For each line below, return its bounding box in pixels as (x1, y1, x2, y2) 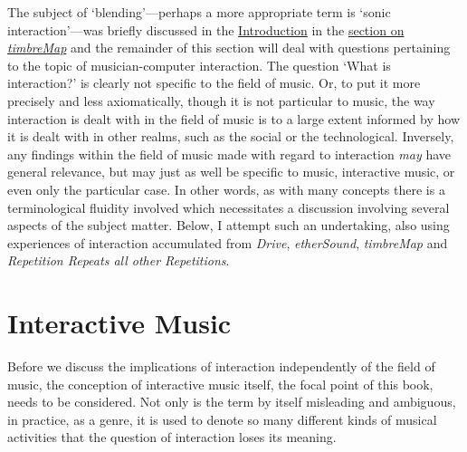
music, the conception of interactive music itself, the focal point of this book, (7, 374, 434, 393)
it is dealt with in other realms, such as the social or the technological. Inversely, (7, 127, 454, 146)
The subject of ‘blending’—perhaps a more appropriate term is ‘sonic (7, 3, 391, 21)
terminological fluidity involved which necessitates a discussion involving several (7, 197, 450, 216)
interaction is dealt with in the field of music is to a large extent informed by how (7, 109, 461, 128)
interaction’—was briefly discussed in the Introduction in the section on (7, 20, 405, 39)
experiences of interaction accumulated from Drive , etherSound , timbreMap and (7, 233, 448, 252)
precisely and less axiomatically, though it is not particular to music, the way (7, 91, 435, 110)
